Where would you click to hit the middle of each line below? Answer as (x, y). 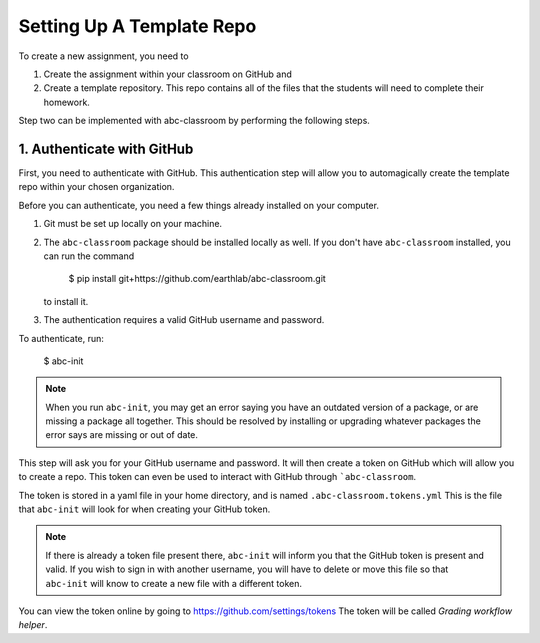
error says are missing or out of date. (122, 435)
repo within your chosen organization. (96, 187)
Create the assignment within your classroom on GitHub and (167, 74)
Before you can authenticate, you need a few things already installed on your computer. (199, 205)
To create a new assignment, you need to (103, 56)
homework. (66, 102)
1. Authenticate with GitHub (106, 148)
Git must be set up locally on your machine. (133, 224)
